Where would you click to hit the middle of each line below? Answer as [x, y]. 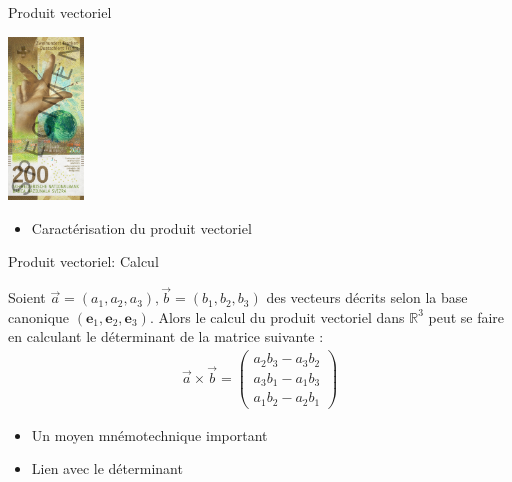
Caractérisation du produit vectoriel [141, 227]
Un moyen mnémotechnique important [149, 434]
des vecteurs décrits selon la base [367, 297]
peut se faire [466, 316]
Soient [27, 297]
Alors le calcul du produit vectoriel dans [281, 316]
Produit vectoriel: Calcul [83, 261]
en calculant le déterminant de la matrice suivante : [166, 336]
